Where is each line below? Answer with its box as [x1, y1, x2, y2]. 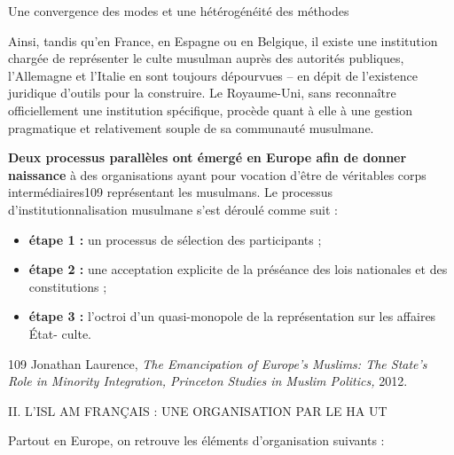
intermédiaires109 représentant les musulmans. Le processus [8, 183, 333, 201]
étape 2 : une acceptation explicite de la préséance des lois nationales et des [28, 260, 448, 278]
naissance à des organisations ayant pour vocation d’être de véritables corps [8, 165, 427, 184]
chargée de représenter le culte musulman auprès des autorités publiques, [8, 49, 404, 67]
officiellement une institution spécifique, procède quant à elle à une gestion [8, 100, 413, 119]
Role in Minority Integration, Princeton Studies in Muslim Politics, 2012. [8, 372, 408, 390]
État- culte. [28, 324, 91, 342]
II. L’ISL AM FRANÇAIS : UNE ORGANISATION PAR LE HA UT [8, 401, 387, 420]
